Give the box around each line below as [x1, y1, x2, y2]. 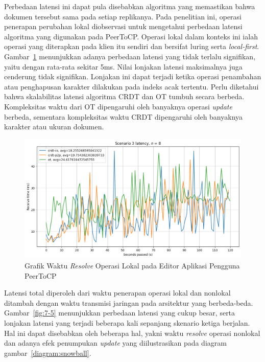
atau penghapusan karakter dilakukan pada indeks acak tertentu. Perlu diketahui [4, 81, 259, 92]
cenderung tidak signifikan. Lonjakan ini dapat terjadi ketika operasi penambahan [4, 71, 261, 82]
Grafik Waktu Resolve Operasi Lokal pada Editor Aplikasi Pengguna [25, 260, 240, 271]
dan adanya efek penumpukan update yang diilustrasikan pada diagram [4, 337, 227, 348]
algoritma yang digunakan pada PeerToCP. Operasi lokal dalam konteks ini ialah [4, 31, 258, 41]
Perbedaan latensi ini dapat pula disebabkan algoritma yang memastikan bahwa [4, 1, 255, 11]
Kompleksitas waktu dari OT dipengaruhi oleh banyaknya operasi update [4, 101, 232, 111]
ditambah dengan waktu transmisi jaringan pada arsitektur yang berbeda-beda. [4, 297, 253, 308]
